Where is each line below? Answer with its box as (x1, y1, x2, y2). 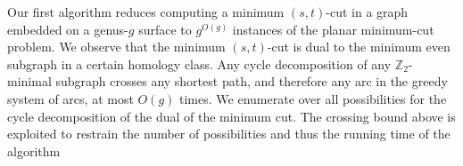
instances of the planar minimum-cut (232, 20, 434, 38)
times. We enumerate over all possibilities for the (179, 89, 447, 107)
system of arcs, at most (7, 89, 134, 107)
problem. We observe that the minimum (7, 37, 226, 56)
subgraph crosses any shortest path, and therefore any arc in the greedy (55, 72, 448, 91)
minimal (7, 72, 52, 91)
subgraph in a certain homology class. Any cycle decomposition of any (7, 54, 392, 73)
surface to (138, 20, 192, 38)
